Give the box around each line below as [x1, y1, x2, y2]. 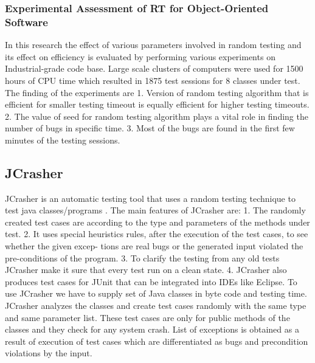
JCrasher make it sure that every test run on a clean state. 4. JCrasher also [5, 263, 287, 276]
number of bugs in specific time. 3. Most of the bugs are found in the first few [5, 122, 295, 134]
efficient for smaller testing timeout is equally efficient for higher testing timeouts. [5, 98, 310, 111]
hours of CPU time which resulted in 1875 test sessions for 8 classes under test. [5, 74, 300, 86]
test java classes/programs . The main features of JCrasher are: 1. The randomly [5, 204, 306, 216]
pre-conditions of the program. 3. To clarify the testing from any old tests [5, 251, 280, 264]
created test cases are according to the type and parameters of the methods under [5, 215, 310, 228]
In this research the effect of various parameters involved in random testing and [5, 38, 302, 51]
